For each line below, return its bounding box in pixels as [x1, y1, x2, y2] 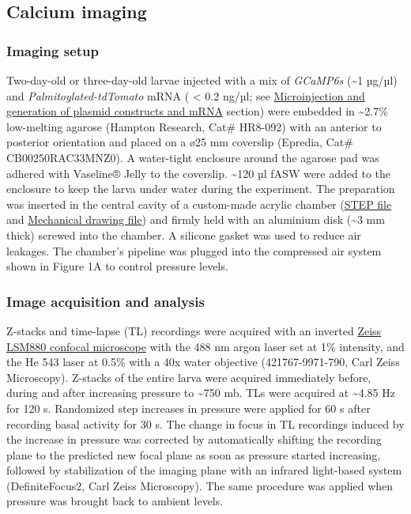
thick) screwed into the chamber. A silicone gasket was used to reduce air [6, 226, 361, 243]
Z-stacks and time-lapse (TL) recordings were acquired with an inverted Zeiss [6, 322, 382, 338]
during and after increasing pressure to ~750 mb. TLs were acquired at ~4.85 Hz [6, 384, 395, 401]
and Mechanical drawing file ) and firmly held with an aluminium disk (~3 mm [6, 211, 385, 228]
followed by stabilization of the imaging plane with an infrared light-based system [6, 462, 402, 478]
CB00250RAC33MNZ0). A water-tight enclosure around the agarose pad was [6, 149, 379, 165]
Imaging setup [6, 40, 99, 60]
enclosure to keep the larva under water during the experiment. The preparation [6, 180, 395, 197]
